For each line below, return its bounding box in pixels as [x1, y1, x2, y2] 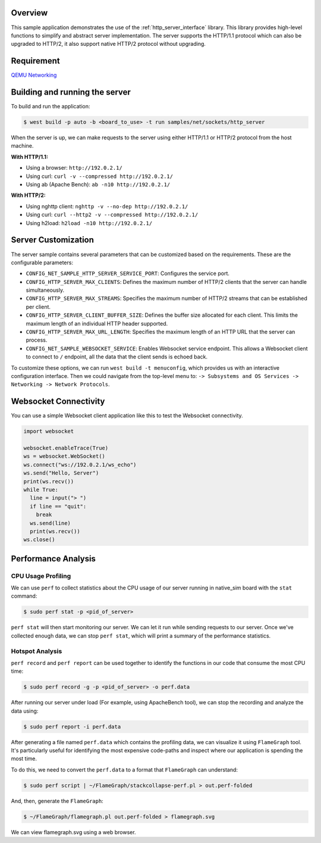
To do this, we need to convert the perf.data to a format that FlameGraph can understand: [11, 766, 238, 773]
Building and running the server [11, 87, 131, 98]
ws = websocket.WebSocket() [23, 453, 105, 460]
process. [26, 336, 48, 344]
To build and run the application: [11, 103, 90, 110]
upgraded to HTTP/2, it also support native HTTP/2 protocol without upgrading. [11, 40, 206, 48]
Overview [11, 8, 48, 18]
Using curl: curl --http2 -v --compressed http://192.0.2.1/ [26, 211, 199, 218]
